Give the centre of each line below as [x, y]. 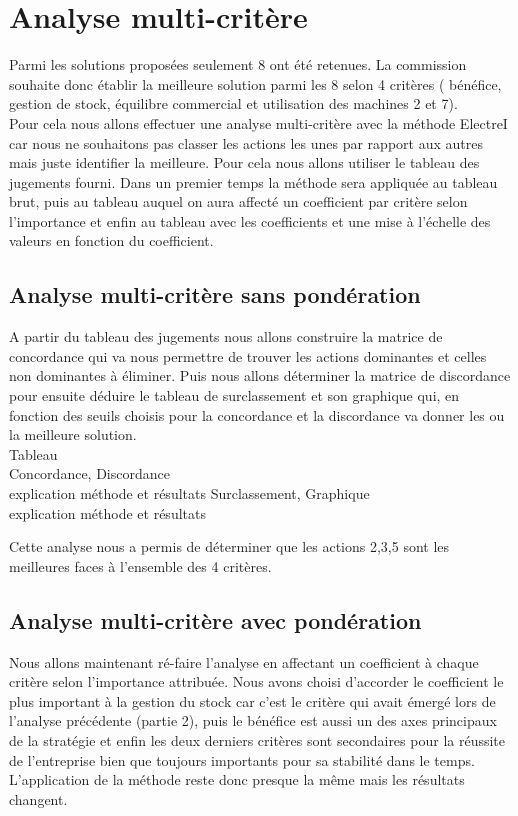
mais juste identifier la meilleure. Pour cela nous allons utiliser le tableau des [244, 162]
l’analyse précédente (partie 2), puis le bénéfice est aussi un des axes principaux [253, 720]
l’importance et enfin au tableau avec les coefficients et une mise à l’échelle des [250, 220]
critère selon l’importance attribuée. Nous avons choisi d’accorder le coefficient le [256, 681]
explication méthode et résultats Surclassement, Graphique [189, 493]
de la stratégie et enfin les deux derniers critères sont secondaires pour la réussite [257, 739]
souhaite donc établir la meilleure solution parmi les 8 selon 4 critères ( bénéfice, [255, 83]
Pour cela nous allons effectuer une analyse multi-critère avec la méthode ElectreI [258, 122]
